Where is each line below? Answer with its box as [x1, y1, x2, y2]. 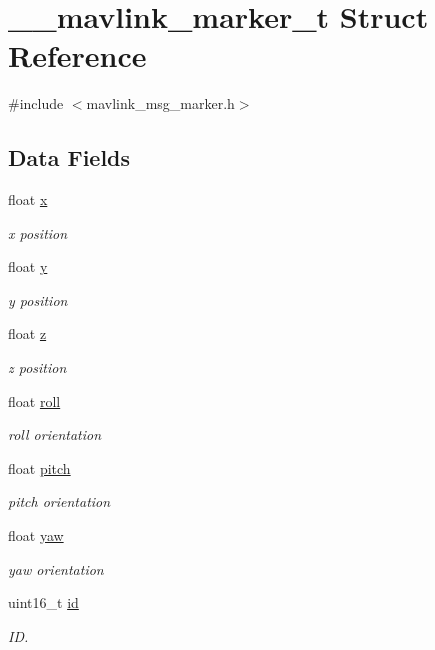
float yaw [8, 525, 64, 546]
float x [8, 189, 48, 210]
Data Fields [8, 142, 131, 173]
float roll [8, 390, 61, 411]
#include [8, 93, 64, 114]
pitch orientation [8, 491, 111, 512]
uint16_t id [8, 592, 79, 613]
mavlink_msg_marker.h [86, 93, 235, 114]
